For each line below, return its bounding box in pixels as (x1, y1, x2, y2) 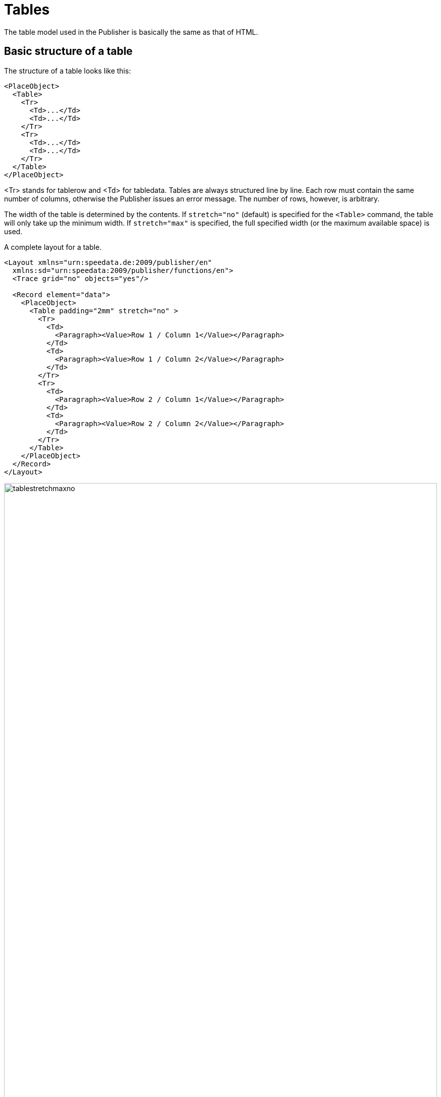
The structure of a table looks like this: (4, 66, 131, 75)
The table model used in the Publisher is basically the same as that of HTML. (4, 27, 258, 36)
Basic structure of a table (4, 45, 133, 58)
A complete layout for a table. (4, 242, 102, 251)
